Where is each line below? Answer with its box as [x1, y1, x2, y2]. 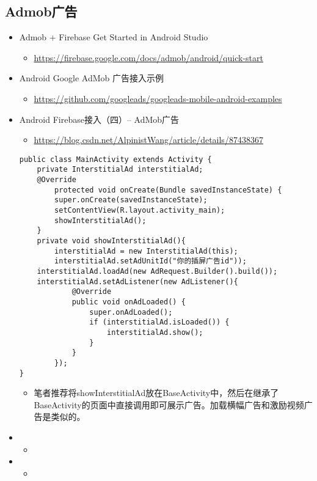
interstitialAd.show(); [106, 328, 203, 337]
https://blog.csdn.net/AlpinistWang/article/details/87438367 [34, 133, 263, 146]
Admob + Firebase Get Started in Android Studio [19, 31, 208, 43]
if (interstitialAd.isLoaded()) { [89, 318, 230, 327]
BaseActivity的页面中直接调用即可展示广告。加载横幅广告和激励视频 [34, 398, 304, 411]
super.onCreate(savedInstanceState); [54, 196, 208, 205]
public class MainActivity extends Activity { [19, 155, 212, 164]
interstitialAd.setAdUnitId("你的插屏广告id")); [54, 257, 247, 266]
